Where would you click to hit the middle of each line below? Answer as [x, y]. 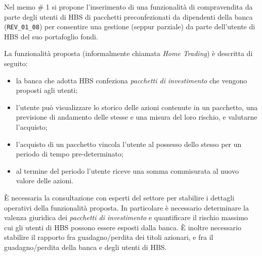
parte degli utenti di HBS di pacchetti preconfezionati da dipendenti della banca [128, 16]
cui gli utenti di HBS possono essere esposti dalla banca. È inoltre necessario [123, 227]
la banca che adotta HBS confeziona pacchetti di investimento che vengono [132, 80]
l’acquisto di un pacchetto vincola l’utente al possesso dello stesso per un [129, 144]
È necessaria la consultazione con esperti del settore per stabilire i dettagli [119, 197]
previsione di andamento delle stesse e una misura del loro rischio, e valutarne [137, 117]
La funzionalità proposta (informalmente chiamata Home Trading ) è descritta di [128, 53]
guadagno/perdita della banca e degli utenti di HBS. [85, 247]
